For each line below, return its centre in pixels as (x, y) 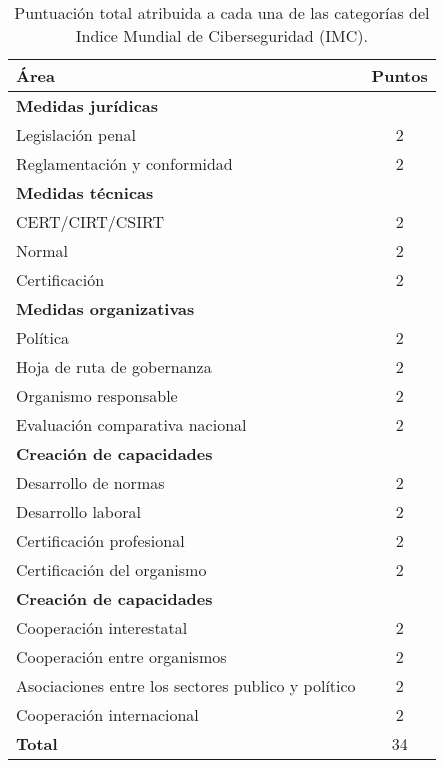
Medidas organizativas (105, 308)
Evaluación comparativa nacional (131, 424)
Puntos (399, 75)
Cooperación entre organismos (121, 656)
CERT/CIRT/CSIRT (90, 221)
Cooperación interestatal (102, 627)
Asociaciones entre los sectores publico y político (186, 685)
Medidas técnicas (85, 192)
